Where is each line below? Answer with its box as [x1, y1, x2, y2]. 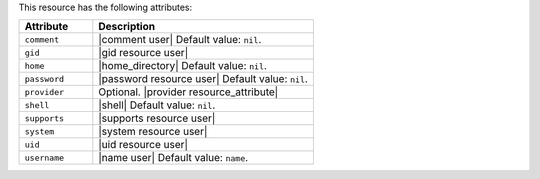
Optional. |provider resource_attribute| [98, 85, 279, 99]
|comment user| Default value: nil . [98, 33, 262, 47]
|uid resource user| [98, 138, 189, 152]
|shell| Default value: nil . [98, 98, 216, 112]
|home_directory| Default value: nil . [98, 59, 267, 73]
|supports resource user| [98, 111, 216, 125]
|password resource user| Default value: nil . [98, 72, 309, 86]
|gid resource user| [98, 46, 189, 60]
